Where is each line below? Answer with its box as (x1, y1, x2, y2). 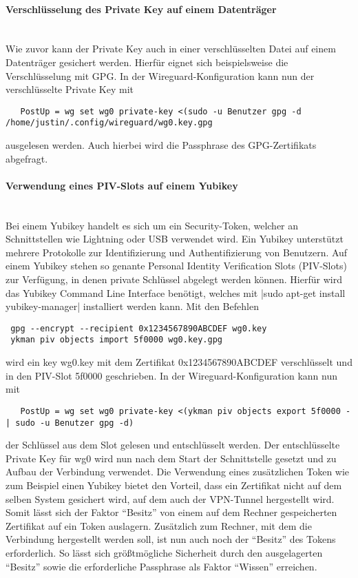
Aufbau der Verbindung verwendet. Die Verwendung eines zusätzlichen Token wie (6, 464, 350, 479)
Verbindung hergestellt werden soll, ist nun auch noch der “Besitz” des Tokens (6, 532, 336, 546)
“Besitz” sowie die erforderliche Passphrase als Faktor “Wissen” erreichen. (6, 559, 317, 573)
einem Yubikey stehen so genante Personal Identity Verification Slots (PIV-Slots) (6, 258, 347, 273)
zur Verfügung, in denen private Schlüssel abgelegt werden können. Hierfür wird (6, 272, 342, 287)
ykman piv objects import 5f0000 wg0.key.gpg (10, 335, 222, 345)
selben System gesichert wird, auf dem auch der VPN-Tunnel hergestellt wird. (6, 491, 335, 506)
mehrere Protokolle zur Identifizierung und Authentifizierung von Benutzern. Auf (6, 245, 348, 259)
